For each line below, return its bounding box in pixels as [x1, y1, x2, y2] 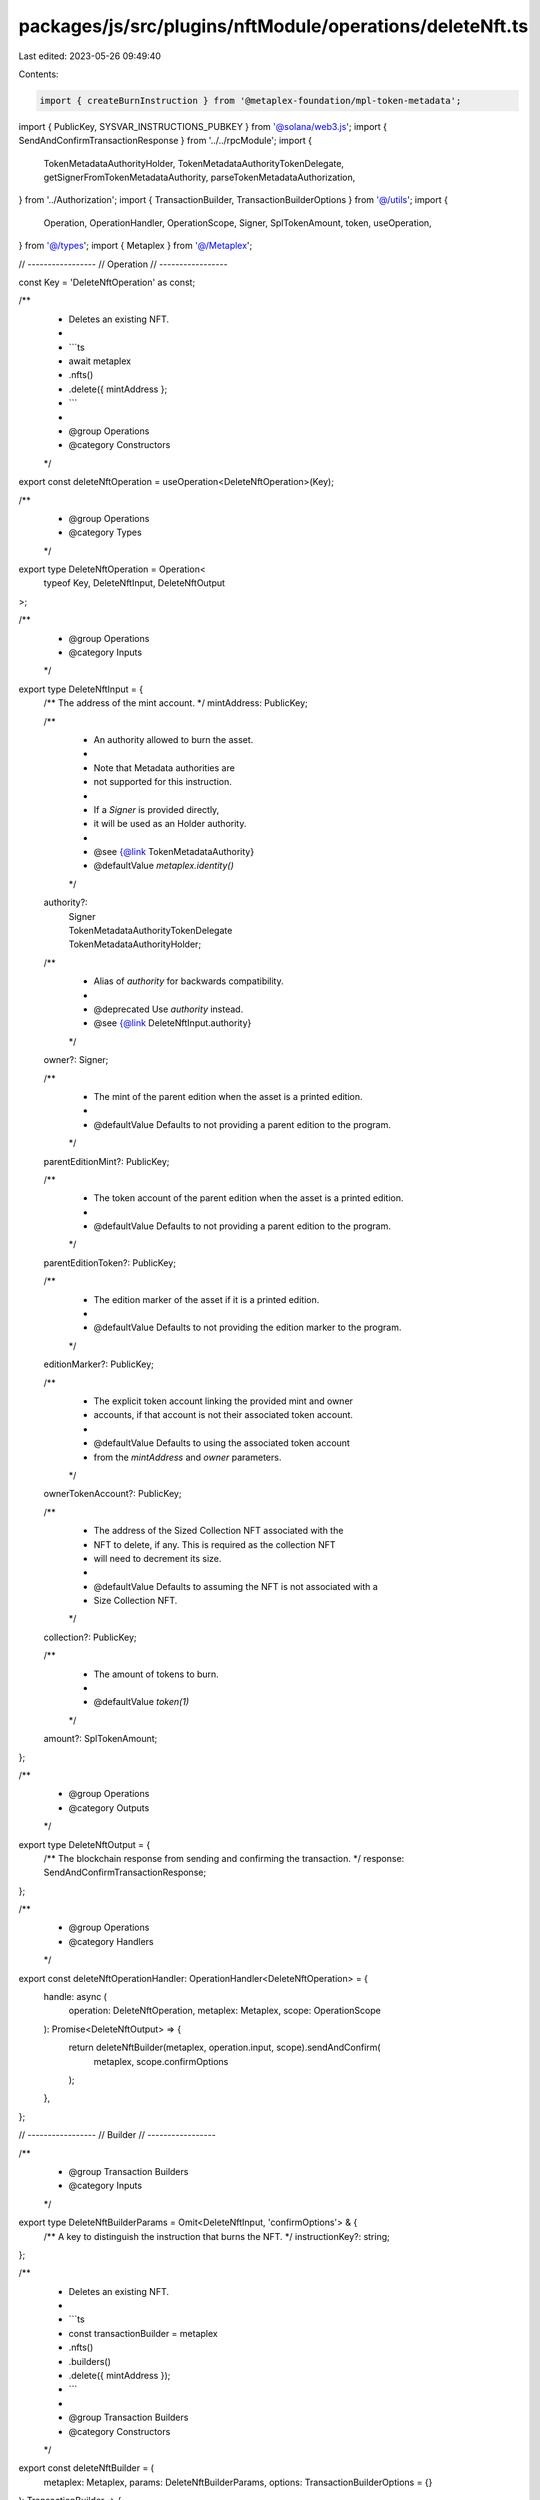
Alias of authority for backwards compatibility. [93, 975, 284, 987]
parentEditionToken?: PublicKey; [43, 1256, 177, 1269]
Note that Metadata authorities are [93, 761, 235, 774]
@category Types [68, 526, 142, 539]
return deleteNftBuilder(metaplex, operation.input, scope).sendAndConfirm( [68, 2041, 381, 2054]
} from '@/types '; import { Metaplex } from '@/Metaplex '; [18, 240, 253, 252]
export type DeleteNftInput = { [18, 683, 144, 695]
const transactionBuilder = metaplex [68, 2327, 219, 2339]
